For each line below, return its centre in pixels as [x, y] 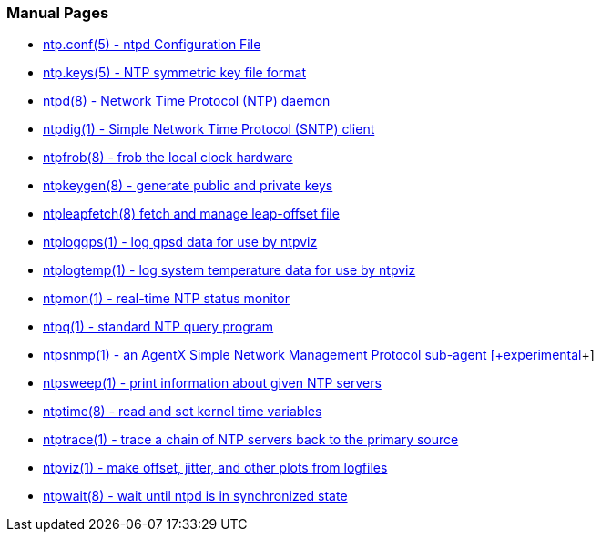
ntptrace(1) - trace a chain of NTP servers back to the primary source [251, 440]
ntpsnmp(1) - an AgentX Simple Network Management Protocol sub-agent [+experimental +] [319, 355]
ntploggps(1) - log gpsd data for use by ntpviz [180, 242]
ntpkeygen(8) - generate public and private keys [188, 186]
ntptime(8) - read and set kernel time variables [183, 412]
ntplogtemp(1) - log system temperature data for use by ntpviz [229, 270]
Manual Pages [58, 13]
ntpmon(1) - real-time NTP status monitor [166, 299]
